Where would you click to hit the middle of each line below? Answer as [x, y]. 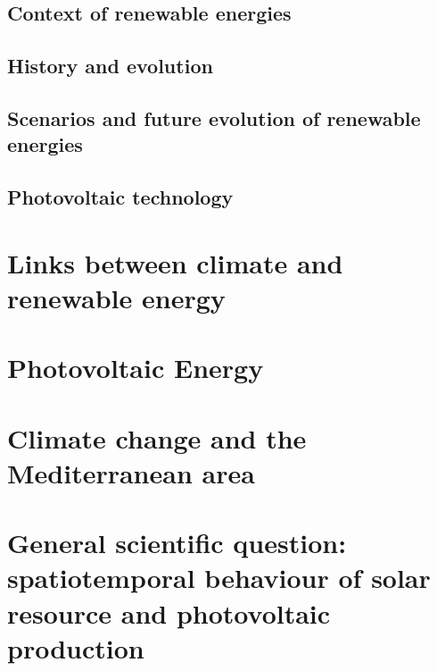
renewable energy [116, 297]
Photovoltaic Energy [136, 368]
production [76, 647]
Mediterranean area [131, 472]
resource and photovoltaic [169, 612]
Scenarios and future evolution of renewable [214, 117]
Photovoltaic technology [120, 197]
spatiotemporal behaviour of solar [219, 578]
